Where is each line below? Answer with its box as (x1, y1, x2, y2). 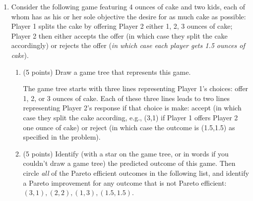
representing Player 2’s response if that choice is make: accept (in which (23, 102, 242, 113)
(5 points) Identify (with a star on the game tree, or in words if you (23, 148, 229, 158)
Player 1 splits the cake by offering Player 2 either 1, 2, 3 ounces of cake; (11, 21, 233, 31)
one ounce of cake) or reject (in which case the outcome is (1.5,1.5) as (23, 122, 235, 132)
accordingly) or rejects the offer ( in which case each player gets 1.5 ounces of (11, 40, 245, 50)
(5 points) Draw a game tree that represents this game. (23, 66, 191, 77)
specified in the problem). (23, 132, 101, 142)
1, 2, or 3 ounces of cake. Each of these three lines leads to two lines (23, 93, 230, 103)
